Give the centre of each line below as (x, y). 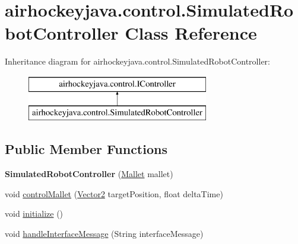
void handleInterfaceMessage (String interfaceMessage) (104, 234)
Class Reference (191, 33)
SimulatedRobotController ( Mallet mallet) (89, 174)
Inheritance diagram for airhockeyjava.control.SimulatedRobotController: (137, 61)
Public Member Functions (86, 149)
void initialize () (34, 213)
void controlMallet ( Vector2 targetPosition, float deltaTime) (114, 193)
